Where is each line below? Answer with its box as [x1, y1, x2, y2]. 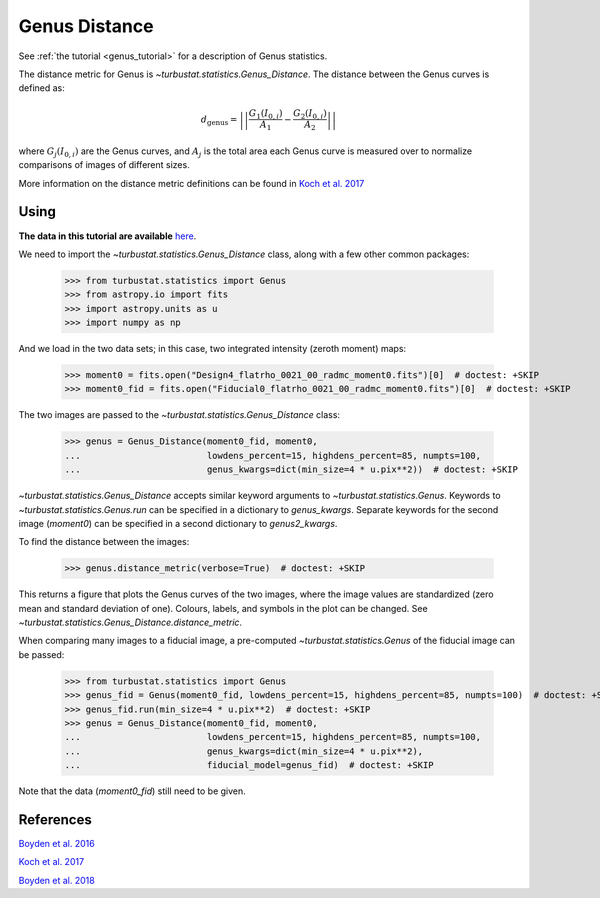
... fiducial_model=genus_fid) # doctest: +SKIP [64, 760, 434, 771]
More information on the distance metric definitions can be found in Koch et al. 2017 [18, 177, 365, 189]
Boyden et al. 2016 [18, 838, 95, 850]
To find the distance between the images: [18, 536, 190, 548]
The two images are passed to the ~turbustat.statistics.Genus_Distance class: [18, 409, 340, 421]
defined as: [18, 82, 65, 94]
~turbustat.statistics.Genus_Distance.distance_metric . [18, 616, 243, 629]
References [18, 811, 92, 828]
